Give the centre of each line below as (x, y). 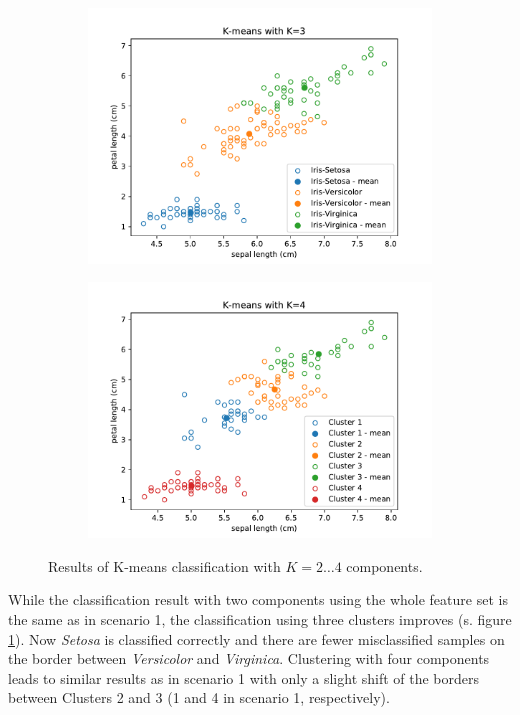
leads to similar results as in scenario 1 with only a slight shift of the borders (244, 677)
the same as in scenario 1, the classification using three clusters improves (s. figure (260, 619)
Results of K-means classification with (164, 565)
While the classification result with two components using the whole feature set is (258, 599)
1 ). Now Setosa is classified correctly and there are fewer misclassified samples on (256, 638)
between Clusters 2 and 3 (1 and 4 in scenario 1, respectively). (199, 697)
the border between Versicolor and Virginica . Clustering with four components (249, 658)
